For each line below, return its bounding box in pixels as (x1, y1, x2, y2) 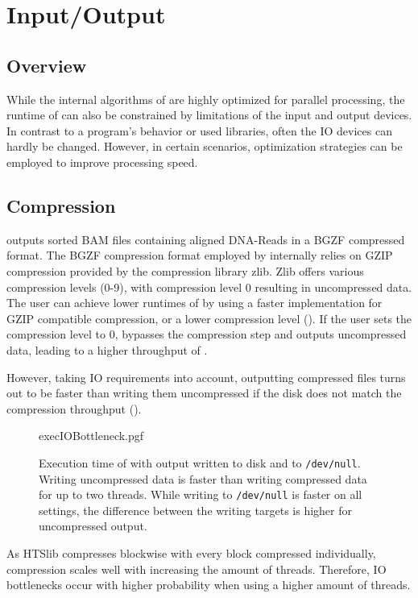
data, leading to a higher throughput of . (6, 341, 208, 358)
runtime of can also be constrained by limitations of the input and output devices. (6, 106, 412, 123)
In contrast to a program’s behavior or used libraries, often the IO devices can (6, 122, 392, 139)
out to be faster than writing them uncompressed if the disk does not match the (6, 384, 402, 401)
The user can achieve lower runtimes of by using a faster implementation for (6, 294, 383, 311)
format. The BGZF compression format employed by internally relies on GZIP (6, 247, 393, 264)
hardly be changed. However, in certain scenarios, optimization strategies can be (6, 138, 403, 155)
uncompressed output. (39, 517, 147, 534)
